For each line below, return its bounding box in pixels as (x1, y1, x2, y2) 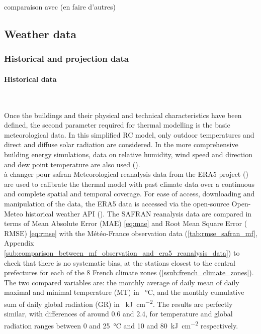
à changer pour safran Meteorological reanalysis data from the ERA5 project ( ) (4, 169, 248, 179)
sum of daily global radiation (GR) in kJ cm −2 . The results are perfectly (4, 297, 233, 309)
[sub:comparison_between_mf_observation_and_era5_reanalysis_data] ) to (4, 247, 240, 258)
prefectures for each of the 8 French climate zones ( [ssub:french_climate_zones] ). (4, 267, 254, 278)
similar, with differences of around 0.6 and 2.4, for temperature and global (4, 308, 233, 319)
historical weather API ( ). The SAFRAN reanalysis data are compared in (25, 208, 252, 218)
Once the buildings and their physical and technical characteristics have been (4, 109, 242, 120)
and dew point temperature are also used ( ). (4, 159, 140, 169)
